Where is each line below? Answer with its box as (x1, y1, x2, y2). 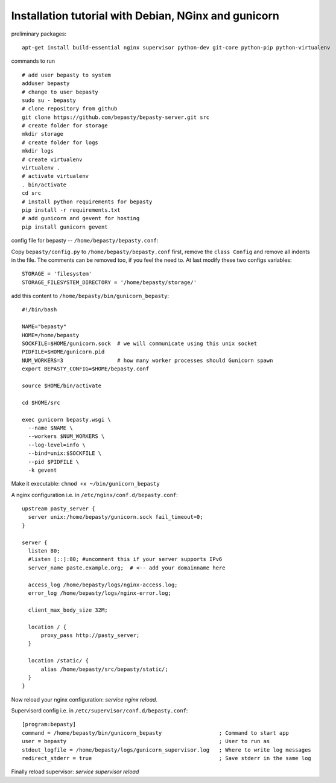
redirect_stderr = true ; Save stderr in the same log (22, 755, 312, 762)
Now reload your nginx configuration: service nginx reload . (11, 696, 158, 703)
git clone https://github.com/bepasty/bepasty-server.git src (22, 113, 210, 121)
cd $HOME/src (22, 399, 60, 406)
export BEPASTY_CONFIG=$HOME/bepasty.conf (22, 366, 150, 372)
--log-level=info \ (28, 441, 86, 448)
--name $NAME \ (28, 424, 73, 431)
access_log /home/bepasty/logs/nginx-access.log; (28, 581, 178, 588)
